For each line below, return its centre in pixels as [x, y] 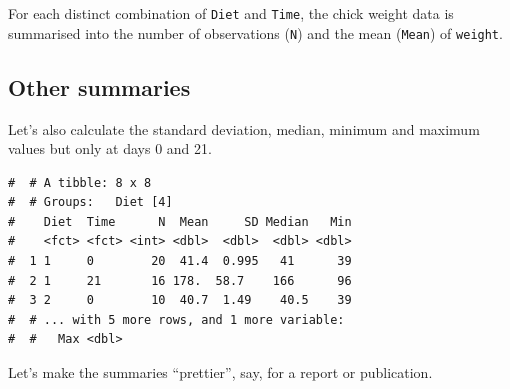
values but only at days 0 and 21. [110, 148]
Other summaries [99, 86]
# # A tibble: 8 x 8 [80, 182]
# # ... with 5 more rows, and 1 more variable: [176, 319]
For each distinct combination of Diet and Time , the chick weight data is [231, 13]
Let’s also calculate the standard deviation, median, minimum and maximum [244, 128]
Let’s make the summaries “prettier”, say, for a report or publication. [220, 372]
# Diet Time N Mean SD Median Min [180, 221]
